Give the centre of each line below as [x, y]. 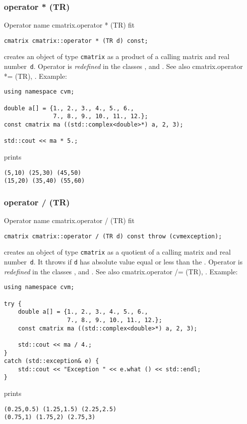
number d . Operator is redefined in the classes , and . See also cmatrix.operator [123, 66]
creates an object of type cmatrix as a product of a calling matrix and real [117, 56]
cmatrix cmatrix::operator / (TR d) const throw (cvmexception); [113, 236]
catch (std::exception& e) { [52, 361]
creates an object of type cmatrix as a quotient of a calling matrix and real [117, 252]
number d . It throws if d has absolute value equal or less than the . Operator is [123, 261]
